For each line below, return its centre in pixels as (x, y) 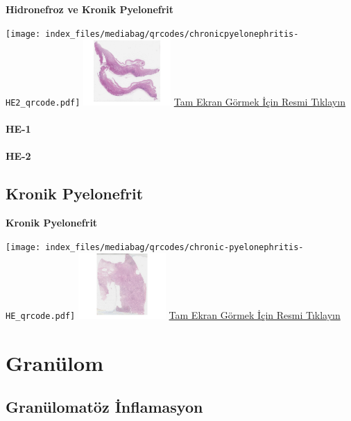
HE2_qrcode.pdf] (43, 102)
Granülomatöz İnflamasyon (104, 407)
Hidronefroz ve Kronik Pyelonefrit (90, 9)
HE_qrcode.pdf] (41, 316)
